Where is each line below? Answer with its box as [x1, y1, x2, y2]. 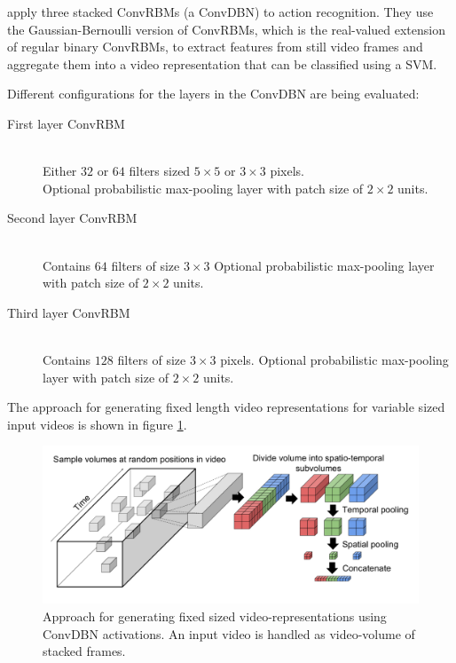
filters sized [129, 162, 191, 180]
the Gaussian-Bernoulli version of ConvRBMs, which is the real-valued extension [7, 20, 445, 38]
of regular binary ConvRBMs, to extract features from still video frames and [7, 37, 423, 56]
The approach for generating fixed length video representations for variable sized [7, 398, 445, 416]
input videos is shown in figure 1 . [7, 414, 187, 433]
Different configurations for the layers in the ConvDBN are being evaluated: [7, 84, 420, 103]
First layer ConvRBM [7, 114, 125, 132]
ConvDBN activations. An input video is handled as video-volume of [43, 624, 415, 643]
